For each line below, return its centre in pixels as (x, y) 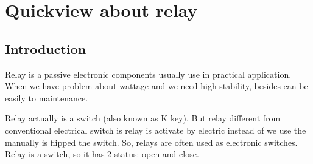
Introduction (46, 48)
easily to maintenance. (47, 97)
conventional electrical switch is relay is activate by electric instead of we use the (156, 130)
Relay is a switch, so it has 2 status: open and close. (102, 154)
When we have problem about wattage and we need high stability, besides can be (156, 86)
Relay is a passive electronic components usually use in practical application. (148, 74)
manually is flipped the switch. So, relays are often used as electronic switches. (151, 142)
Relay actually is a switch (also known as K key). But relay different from (143, 118)
